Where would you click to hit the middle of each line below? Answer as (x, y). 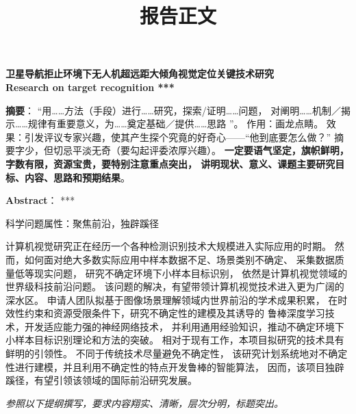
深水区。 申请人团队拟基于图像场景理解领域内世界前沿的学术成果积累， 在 (172, 299)
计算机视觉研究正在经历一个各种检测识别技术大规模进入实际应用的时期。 (168, 246)
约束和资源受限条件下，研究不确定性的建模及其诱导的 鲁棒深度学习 (175, 313)
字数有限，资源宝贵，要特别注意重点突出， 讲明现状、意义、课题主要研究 (170, 163)
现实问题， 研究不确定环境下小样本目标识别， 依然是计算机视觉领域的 (191, 273)
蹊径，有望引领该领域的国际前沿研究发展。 (101, 380)
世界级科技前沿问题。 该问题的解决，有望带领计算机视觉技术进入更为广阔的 (175, 286)
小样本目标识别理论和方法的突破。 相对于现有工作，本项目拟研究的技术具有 (175, 340)
